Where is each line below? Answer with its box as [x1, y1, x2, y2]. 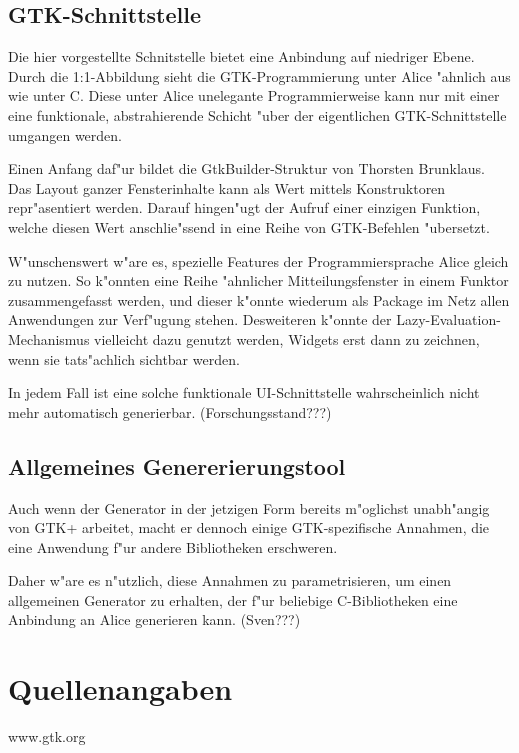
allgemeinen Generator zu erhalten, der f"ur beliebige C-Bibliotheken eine [8, 589, 458, 610]
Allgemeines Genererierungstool [8, 450, 346, 481]
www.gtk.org [8, 726, 86, 747]
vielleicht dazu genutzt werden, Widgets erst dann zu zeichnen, [94, 328, 480, 349]
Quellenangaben [8, 668, 233, 709]
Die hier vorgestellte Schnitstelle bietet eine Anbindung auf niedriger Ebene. [8, 46, 475, 67]
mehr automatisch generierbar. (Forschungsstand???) [8, 401, 332, 422]
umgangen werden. [8, 124, 122, 145]
